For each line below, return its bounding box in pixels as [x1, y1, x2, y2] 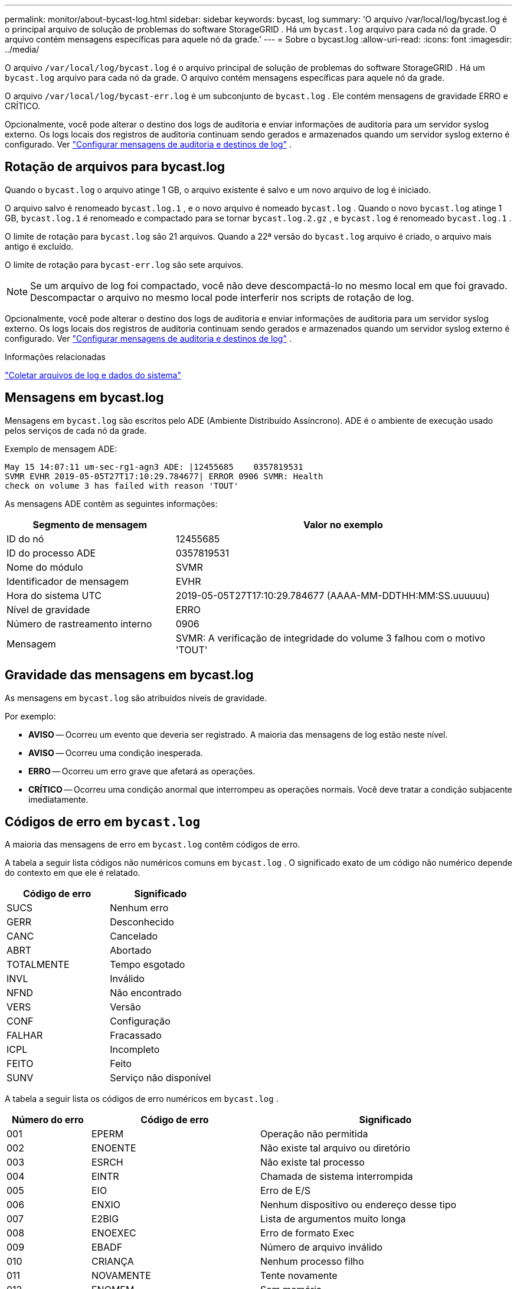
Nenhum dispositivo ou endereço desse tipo [260, 1199, 457, 1211]
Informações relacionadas [5, 351, 106, 362]
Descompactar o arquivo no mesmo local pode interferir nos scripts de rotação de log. [30, 291, 414, 303]
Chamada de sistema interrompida [260, 1170, 413, 1183]
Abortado [110, 944, 152, 957]
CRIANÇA [91, 1255, 134, 1268]
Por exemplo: [5, 711, 56, 721]
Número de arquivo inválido [260, 1241, 383, 1254]
